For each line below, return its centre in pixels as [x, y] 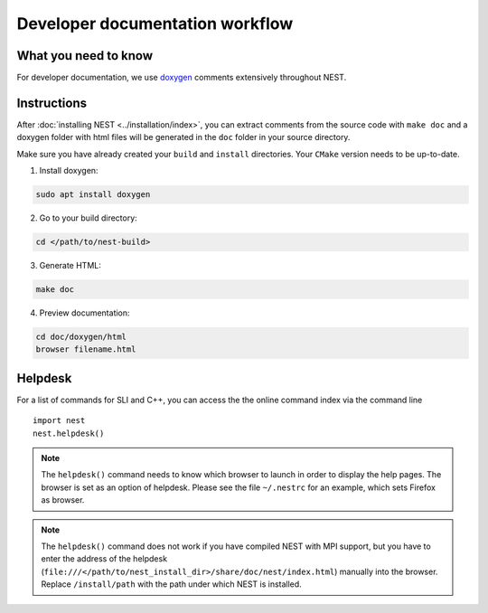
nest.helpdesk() [69, 433]
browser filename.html [86, 349]
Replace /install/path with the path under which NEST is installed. [171, 584]
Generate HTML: [70, 266]
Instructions [52, 103]
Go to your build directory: [88, 218]
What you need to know [85, 56]
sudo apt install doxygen [93, 195]
